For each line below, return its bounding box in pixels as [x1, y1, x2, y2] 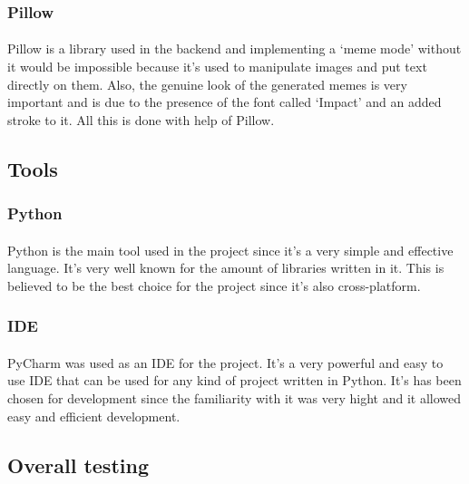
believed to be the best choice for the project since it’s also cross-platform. [7, 276, 421, 295]
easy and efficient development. [7, 406, 181, 425]
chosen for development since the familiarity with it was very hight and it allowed [7, 389, 462, 408]
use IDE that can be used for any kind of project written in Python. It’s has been [7, 371, 462, 390]
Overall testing [7, 450, 149, 479]
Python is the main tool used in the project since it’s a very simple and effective [7, 240, 454, 259]
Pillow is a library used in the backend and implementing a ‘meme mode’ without [7, 39, 462, 58]
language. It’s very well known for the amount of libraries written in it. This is [7, 258, 445, 277]
